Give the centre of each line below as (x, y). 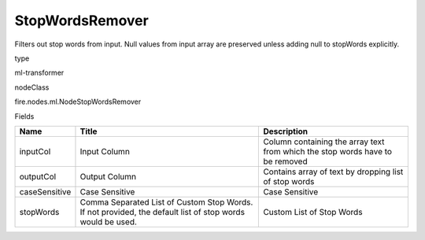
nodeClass (32, 87)
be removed (285, 161)
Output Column (108, 176)
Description (286, 131)
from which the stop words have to (328, 151)
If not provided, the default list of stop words (163, 212)
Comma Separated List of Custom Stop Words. (166, 202)
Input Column (105, 151)
